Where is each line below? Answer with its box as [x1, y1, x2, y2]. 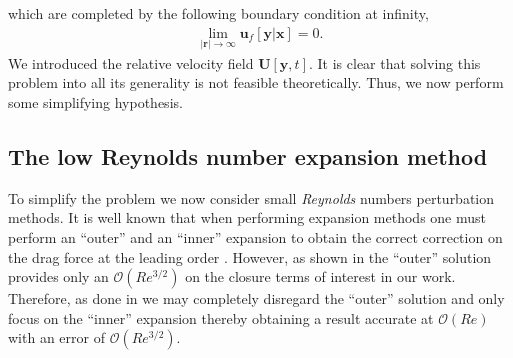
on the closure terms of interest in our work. [185, 266, 456, 287]
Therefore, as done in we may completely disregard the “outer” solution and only [8, 288, 505, 309]
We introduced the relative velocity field [8, 52, 254, 73]
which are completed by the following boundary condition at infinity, [8, 3, 429, 23]
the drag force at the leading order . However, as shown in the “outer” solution [8, 246, 492, 267]
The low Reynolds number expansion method [8, 141, 488, 172]
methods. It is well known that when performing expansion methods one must [8, 207, 487, 228]
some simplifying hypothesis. [8, 92, 183, 113]
